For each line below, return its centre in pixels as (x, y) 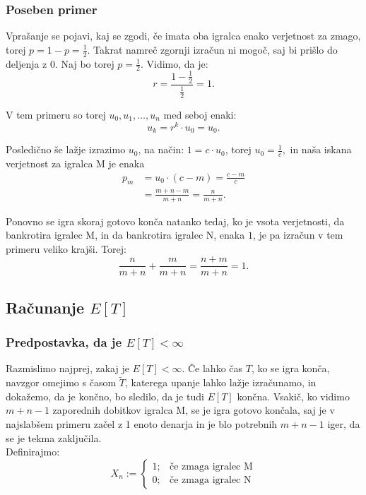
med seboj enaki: (200, 115)
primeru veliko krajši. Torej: (66, 248)
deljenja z (26, 63)
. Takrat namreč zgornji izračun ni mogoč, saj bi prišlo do (212, 49)
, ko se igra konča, (290, 368)
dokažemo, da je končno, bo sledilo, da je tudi (105, 396)
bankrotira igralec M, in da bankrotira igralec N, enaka (125, 235)
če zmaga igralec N (211, 481)
